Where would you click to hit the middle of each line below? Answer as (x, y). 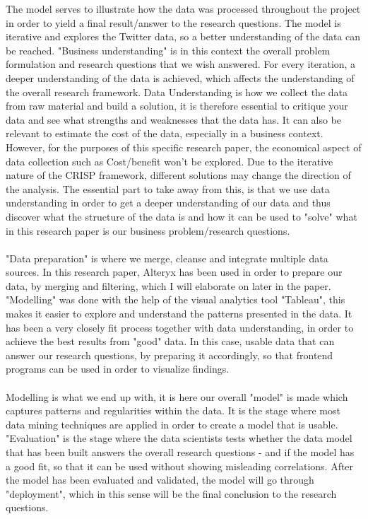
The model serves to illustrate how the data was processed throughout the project (183, 8)
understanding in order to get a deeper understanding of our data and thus (168, 203)
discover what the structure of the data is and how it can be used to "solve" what (182, 216)
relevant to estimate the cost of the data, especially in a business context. (165, 133)
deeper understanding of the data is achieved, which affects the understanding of (180, 77)
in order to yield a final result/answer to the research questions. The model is (173, 22)
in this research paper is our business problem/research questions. (148, 230)
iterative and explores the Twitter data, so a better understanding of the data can (183, 36)
